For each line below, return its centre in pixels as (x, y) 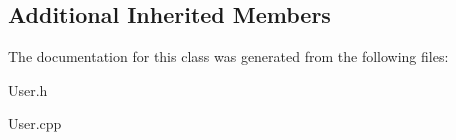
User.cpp (35, 123)
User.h (28, 89)
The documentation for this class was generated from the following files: (228, 56)
